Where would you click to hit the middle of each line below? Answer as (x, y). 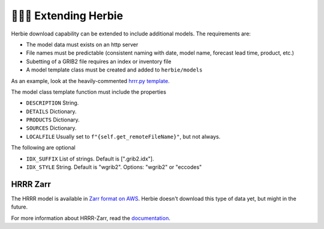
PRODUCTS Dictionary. (53, 120)
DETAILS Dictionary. (51, 111)
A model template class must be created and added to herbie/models (114, 70)
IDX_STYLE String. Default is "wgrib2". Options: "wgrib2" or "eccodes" (114, 167)
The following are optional (43, 148)
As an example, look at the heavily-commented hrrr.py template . (91, 81)
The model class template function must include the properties (88, 92)
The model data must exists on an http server (82, 44)
